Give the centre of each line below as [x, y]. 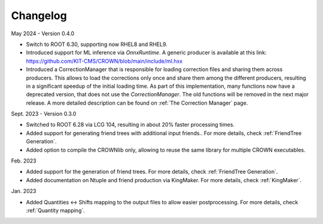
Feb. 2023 [24, 161]
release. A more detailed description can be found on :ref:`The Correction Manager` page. [137, 103]
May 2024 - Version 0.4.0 [43, 33]
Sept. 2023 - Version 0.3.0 [44, 114]
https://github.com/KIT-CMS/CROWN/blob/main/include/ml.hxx [104, 61]
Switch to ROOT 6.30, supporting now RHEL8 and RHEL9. [97, 44]
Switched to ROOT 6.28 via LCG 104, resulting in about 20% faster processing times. [130, 125]
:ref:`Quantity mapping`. [55, 210]
